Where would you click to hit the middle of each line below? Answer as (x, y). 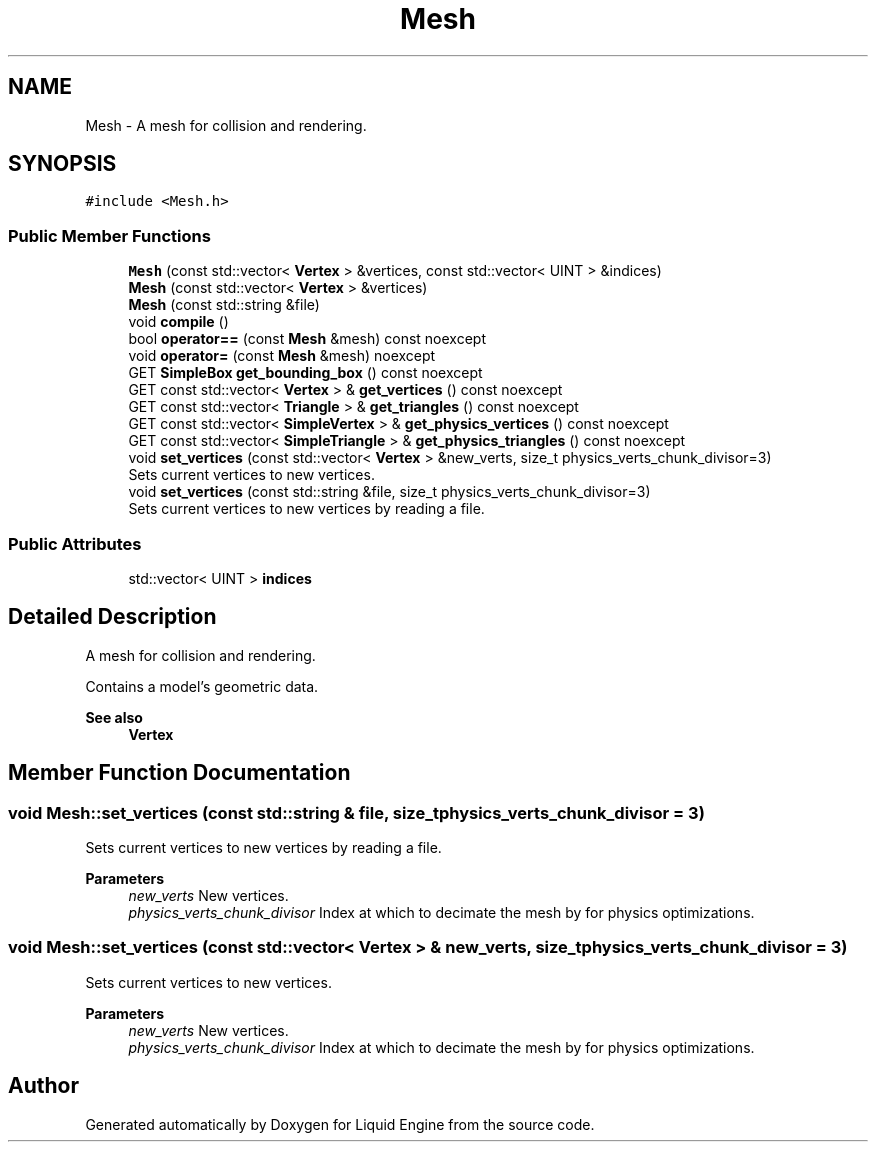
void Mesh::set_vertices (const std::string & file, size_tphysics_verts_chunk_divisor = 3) (356, 812)
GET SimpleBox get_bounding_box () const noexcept (305, 373)
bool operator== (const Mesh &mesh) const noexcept (307, 339)
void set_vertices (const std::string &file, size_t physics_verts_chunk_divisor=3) (389, 492)
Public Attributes (75, 543)
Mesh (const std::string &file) (224, 305)
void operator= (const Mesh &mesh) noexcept (282, 356)
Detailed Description (112, 617)
